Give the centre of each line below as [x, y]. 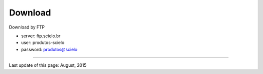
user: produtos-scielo [43, 43]
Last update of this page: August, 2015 [48, 65]
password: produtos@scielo [49, 49]
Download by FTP [27, 27]
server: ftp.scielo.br [41, 36]
